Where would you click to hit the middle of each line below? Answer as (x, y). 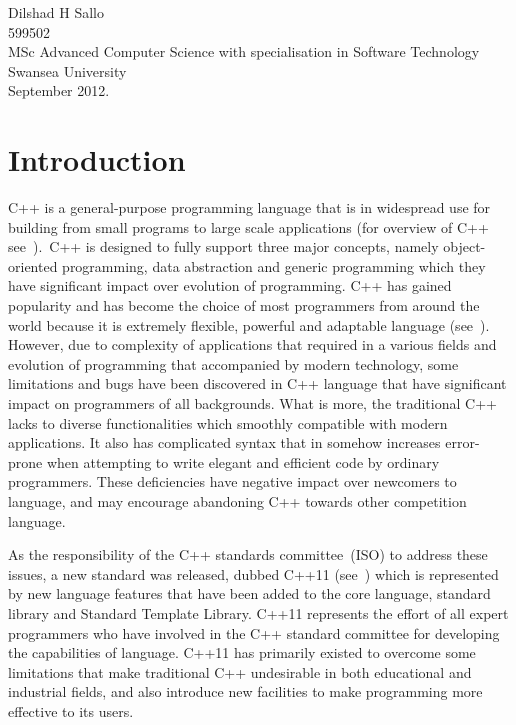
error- (462, 442)
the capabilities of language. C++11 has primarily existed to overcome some (242, 652)
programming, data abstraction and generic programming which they (274, 265)
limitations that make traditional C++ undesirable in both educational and (240, 671)
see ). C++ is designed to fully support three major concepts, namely (223, 246)
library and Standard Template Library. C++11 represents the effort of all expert (258, 612)
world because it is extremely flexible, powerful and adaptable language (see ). (249, 324)
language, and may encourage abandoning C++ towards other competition (237, 501)
